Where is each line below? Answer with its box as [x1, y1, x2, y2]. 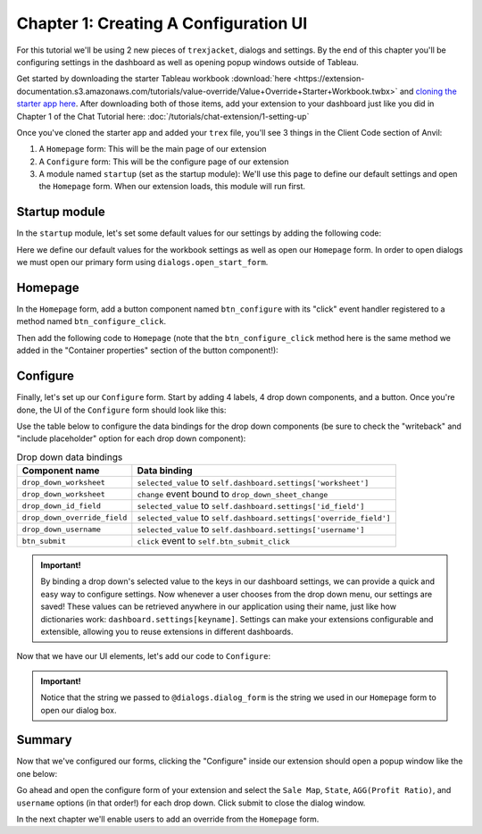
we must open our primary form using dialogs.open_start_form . [16, 257, 269, 268]
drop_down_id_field [21, 501, 102, 511]
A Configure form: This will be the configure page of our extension [38, 156, 289, 167]
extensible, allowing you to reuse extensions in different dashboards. [40, 626, 294, 638]
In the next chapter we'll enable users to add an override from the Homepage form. [16, 813, 320, 825]
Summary [16, 732, 72, 747]
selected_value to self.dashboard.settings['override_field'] [137, 512, 392, 524]
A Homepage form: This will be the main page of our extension [38, 144, 267, 154]
